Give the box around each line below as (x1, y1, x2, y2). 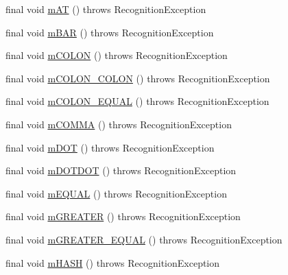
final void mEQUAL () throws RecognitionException (5, 186, 227, 200)
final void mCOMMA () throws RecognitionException (5, 117, 232, 131)
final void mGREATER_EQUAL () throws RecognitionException (5, 232, 283, 246)
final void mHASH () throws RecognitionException (5, 255, 220, 270)
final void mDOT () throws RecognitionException (5, 140, 215, 154)
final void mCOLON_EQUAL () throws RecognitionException (5, 94, 269, 108)
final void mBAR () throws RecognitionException (5, 25, 214, 39)
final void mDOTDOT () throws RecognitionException (5, 163, 237, 178)
